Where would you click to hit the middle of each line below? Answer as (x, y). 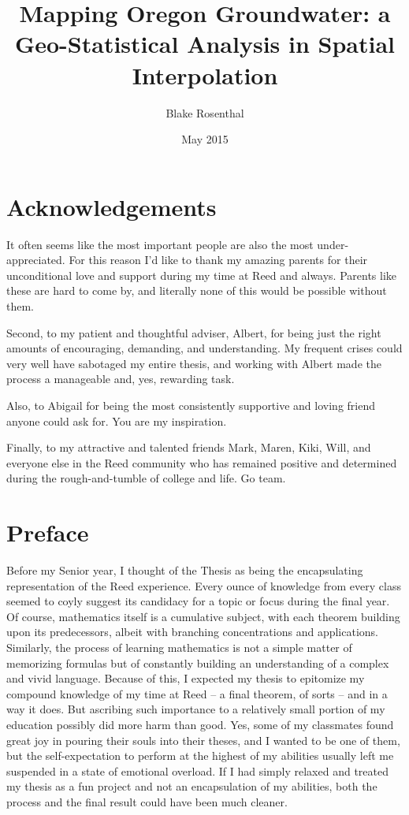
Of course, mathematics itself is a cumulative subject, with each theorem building (203, 616)
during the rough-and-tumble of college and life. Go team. (146, 478)
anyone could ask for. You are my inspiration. (117, 421)
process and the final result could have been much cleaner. (147, 801)
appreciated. (36, 260)
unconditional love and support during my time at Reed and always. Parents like (202, 275)
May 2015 (205, 139)
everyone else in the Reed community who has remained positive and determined (202, 462)
